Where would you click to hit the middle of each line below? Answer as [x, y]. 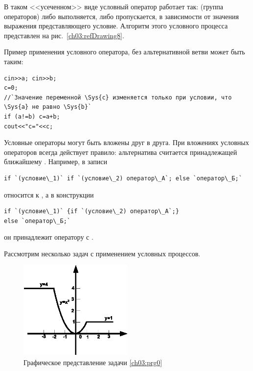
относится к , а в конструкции [49, 194]
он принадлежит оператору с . [49, 237]
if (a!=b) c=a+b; [32, 116]
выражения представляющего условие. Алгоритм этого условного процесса [116, 26]
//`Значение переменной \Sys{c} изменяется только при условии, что [118, 97]
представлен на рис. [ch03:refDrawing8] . [64, 35]
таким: [14, 61]
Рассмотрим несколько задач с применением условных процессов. [102, 253]
